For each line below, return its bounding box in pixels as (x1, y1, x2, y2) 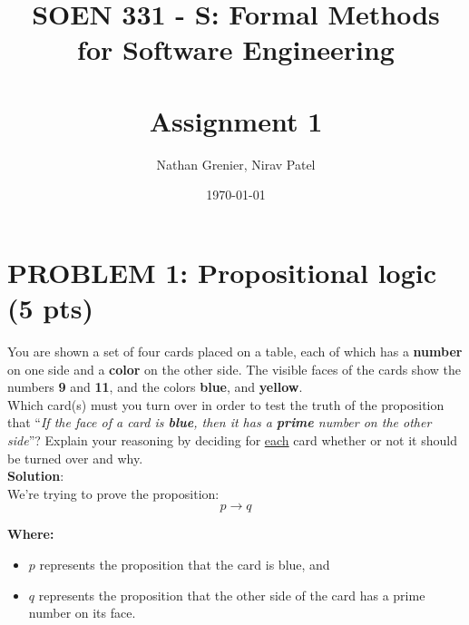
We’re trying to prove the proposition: (7, 483, 220, 503)
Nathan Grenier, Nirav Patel (156, 154, 316, 173)
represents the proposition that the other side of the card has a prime (38, 585, 425, 604)
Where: (7, 524, 54, 543)
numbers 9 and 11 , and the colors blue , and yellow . (7, 377, 303, 396)
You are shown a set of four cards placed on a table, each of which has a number (7, 342, 463, 360)
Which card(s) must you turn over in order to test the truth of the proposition (7, 395, 445, 414)
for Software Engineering (77, 31, 395, 68)
